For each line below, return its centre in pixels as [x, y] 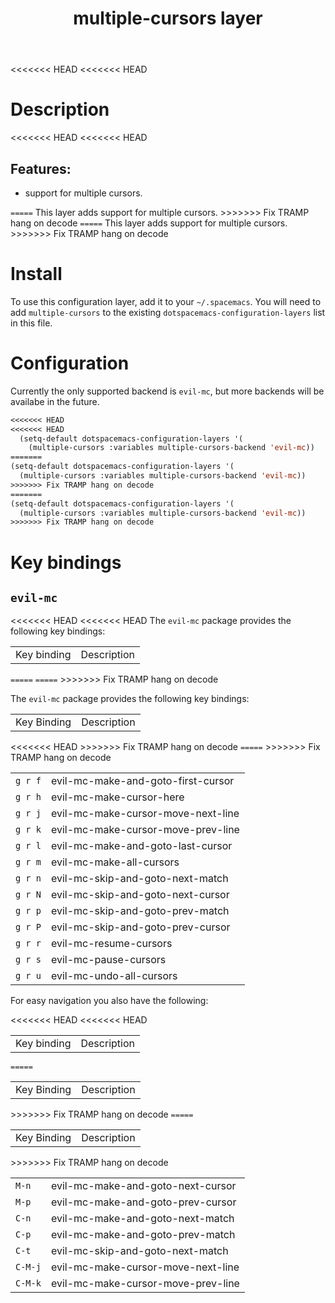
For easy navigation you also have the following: [109, 1001]
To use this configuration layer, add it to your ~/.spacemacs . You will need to [166, 301]
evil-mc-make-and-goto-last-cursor [141, 846]
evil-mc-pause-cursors [108, 960]
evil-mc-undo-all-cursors [114, 976]
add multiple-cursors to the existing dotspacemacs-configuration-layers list [168, 312]
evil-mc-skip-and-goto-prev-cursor [140, 927]
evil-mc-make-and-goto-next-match [142, 1219]
